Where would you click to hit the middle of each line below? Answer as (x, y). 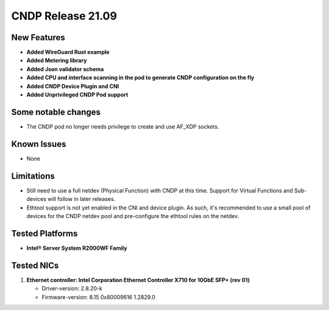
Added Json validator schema (65, 69)
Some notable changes (56, 112)
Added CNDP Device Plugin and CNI (73, 86)
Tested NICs (35, 265)
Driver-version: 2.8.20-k (72, 289)
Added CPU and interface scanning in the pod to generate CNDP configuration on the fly (140, 78)
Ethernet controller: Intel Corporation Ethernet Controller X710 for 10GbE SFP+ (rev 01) (138, 280)
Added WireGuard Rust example (68, 52)
